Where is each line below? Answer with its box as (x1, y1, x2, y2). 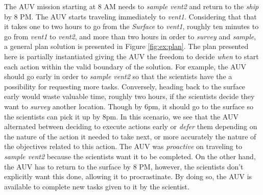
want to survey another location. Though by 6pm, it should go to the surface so (4, 101, 253, 111)
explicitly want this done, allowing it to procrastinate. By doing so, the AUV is (4, 171, 252, 182)
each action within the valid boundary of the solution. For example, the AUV (4, 61, 247, 71)
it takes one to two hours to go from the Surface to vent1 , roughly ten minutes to (4, 21, 259, 32)
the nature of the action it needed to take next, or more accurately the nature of (4, 131, 256, 141)
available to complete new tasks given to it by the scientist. (4, 181, 189, 191)
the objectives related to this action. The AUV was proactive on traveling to (4, 141, 242, 152)
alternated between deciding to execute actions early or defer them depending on (4, 121, 257, 132)
